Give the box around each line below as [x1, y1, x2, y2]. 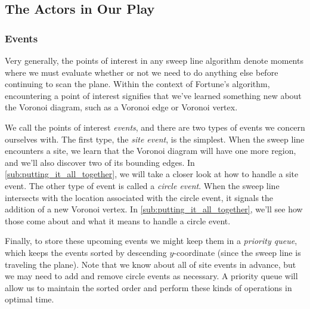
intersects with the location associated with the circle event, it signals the [5, 191, 274, 203]
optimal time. [5, 293, 54, 305]
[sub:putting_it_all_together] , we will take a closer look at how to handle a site [5, 168, 299, 180]
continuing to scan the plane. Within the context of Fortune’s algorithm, [5, 78, 270, 90]
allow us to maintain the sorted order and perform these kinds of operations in [5, 281, 292, 293]
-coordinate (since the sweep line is [173, 246, 301, 258]
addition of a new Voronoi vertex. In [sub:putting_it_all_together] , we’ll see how [5, 203, 303, 215]
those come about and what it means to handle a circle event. [5, 214, 231, 227]
